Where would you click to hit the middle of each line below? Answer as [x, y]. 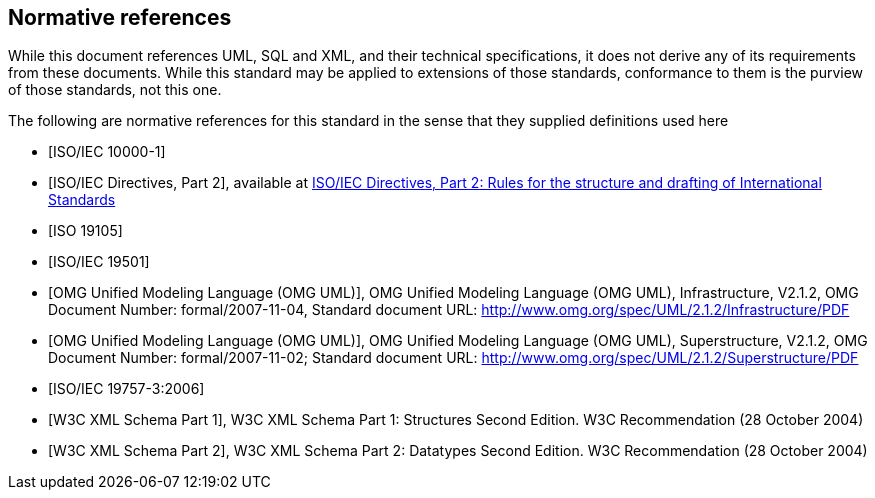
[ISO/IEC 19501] [99, 262]
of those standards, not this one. [115, 90]
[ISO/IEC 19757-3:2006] [126, 389]
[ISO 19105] [85, 231]
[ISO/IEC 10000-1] [107, 152]
